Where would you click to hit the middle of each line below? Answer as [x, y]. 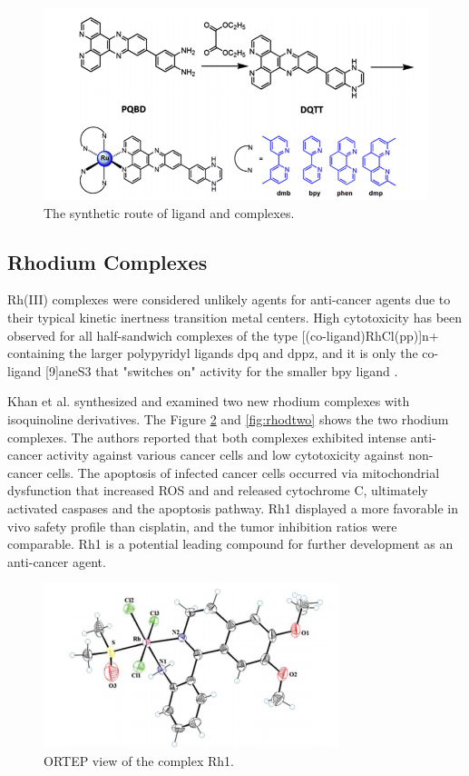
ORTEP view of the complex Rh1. [139, 760]
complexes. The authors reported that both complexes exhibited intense [207, 437]
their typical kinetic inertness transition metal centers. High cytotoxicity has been [235, 317]
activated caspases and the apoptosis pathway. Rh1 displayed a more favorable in [233, 507]
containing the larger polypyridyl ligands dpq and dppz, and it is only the [213, 353]
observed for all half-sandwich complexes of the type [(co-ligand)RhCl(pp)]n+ [223, 335]
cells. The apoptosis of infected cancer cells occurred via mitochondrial [243, 472]
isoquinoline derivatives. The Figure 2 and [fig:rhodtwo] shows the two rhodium [228, 418]
